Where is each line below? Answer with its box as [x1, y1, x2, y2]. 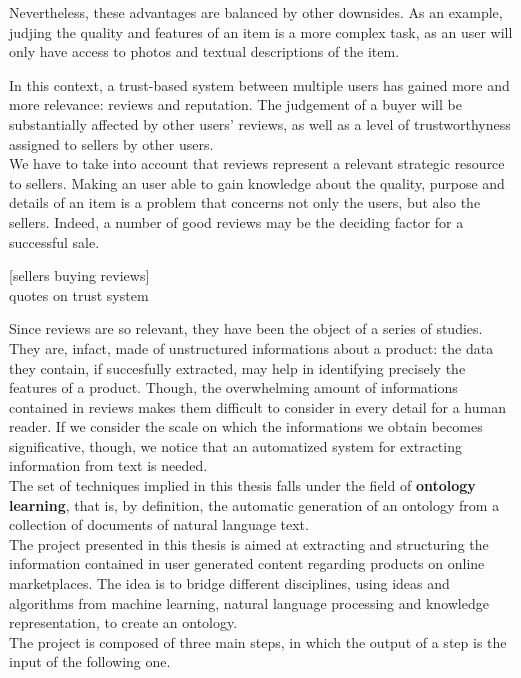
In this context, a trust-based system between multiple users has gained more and [9, 74, 510, 95]
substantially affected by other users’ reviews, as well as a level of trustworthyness [9, 113, 511, 134]
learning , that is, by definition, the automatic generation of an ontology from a [9, 494, 500, 515]
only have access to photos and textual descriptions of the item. [9, 41, 400, 62]
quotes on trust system [9, 284, 149, 305]
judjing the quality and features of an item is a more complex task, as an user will [9, 21, 513, 42]
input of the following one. [9, 651, 171, 672]
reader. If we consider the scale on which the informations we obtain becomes [9, 416, 483, 437]
